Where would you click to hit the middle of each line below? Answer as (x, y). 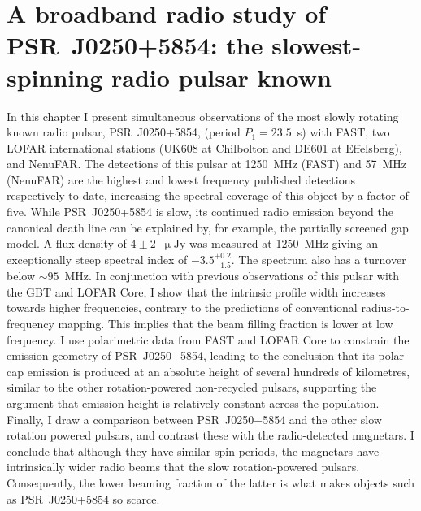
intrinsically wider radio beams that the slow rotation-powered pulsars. (183, 467)
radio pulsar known (221, 77)
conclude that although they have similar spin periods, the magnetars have (193, 450)
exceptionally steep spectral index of (97, 259)
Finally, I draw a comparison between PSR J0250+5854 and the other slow (194, 419)
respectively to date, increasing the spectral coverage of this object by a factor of (208, 195)
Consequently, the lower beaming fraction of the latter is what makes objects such (211, 482)
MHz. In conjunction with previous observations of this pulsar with (232, 276)
